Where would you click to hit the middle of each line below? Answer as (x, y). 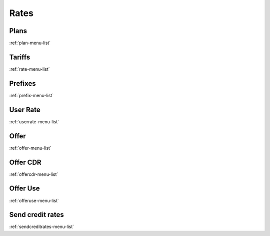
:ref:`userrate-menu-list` (34, 122)
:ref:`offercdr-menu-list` (34, 174)
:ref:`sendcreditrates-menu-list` (42, 227)
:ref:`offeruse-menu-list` (34, 200)
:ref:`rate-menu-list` (29, 69)
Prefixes (22, 83)
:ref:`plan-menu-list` (30, 43)
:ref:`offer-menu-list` (30, 148)
